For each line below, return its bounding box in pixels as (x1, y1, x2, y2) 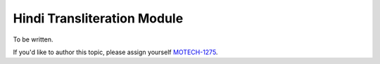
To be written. (13, 35, 53, 44)
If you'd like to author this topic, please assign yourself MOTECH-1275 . (13, 48, 218, 56)
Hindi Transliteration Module (13, 11, 184, 26)
